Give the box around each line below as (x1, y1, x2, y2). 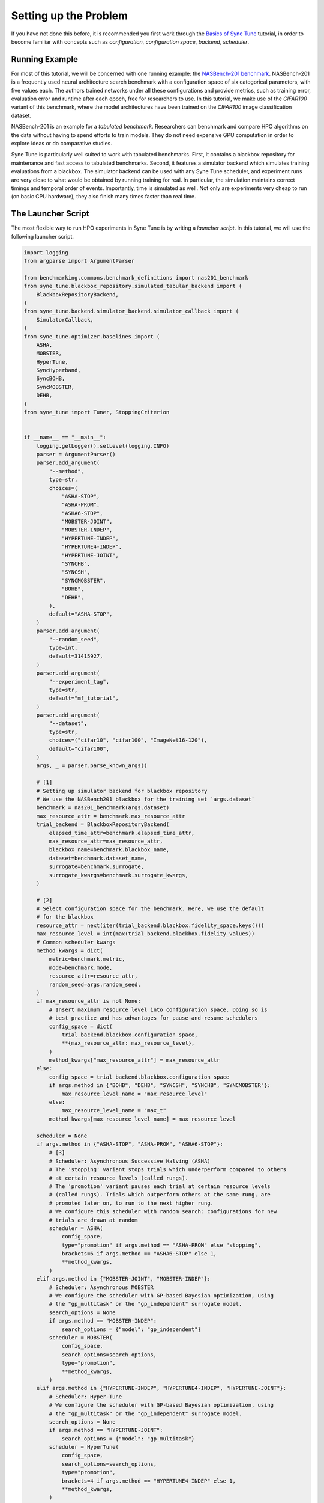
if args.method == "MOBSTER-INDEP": (49, 1317, 157, 1324)
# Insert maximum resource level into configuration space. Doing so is (49, 1006, 268, 1013)
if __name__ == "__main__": (23, 434, 106, 441)
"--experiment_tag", (49, 678, 110, 685)
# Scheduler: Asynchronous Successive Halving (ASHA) (49, 1157, 211, 1165)
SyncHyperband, (36, 367, 81, 374)
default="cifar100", (49, 745, 110, 752)
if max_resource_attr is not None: (36, 998, 141, 1005)
